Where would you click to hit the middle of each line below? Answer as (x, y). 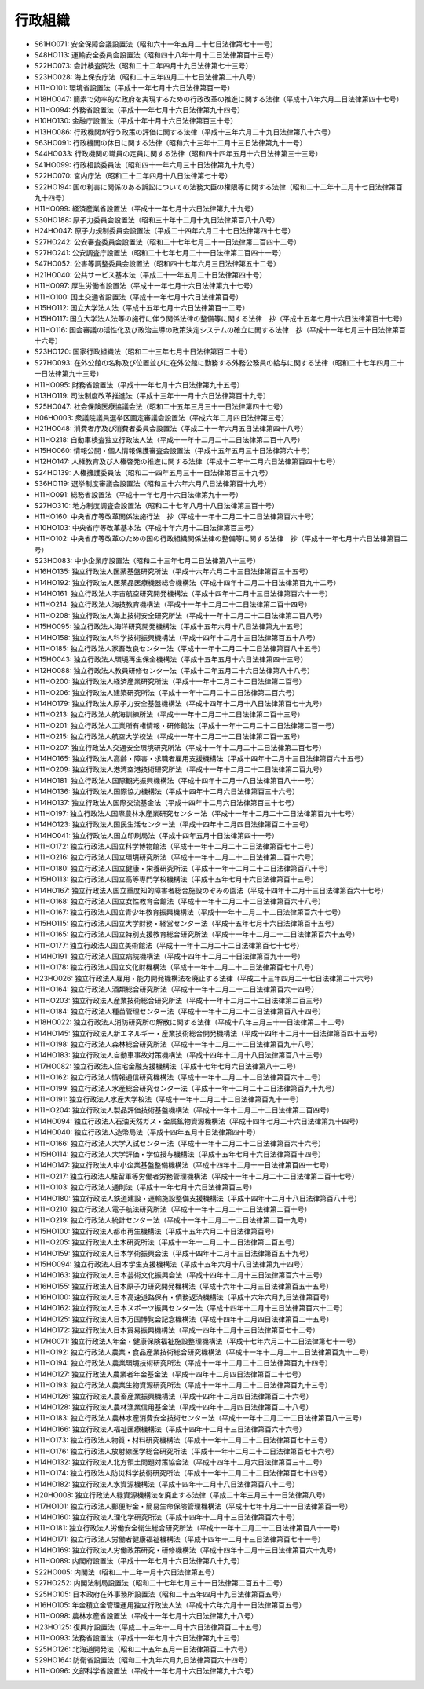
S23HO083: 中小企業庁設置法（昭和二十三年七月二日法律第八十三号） (147, 560)
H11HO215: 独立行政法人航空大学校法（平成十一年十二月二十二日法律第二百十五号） (169, 736)
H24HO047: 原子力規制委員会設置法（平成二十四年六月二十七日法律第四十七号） (164, 231)
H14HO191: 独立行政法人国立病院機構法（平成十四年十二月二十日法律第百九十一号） (170, 956)
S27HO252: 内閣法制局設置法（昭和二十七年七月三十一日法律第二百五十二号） (160, 1583)
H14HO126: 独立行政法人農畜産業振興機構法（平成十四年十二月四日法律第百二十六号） (174, 1396)
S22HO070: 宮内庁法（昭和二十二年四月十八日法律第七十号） (133, 176)
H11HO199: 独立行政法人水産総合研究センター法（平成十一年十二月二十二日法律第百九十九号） (186, 1088)
